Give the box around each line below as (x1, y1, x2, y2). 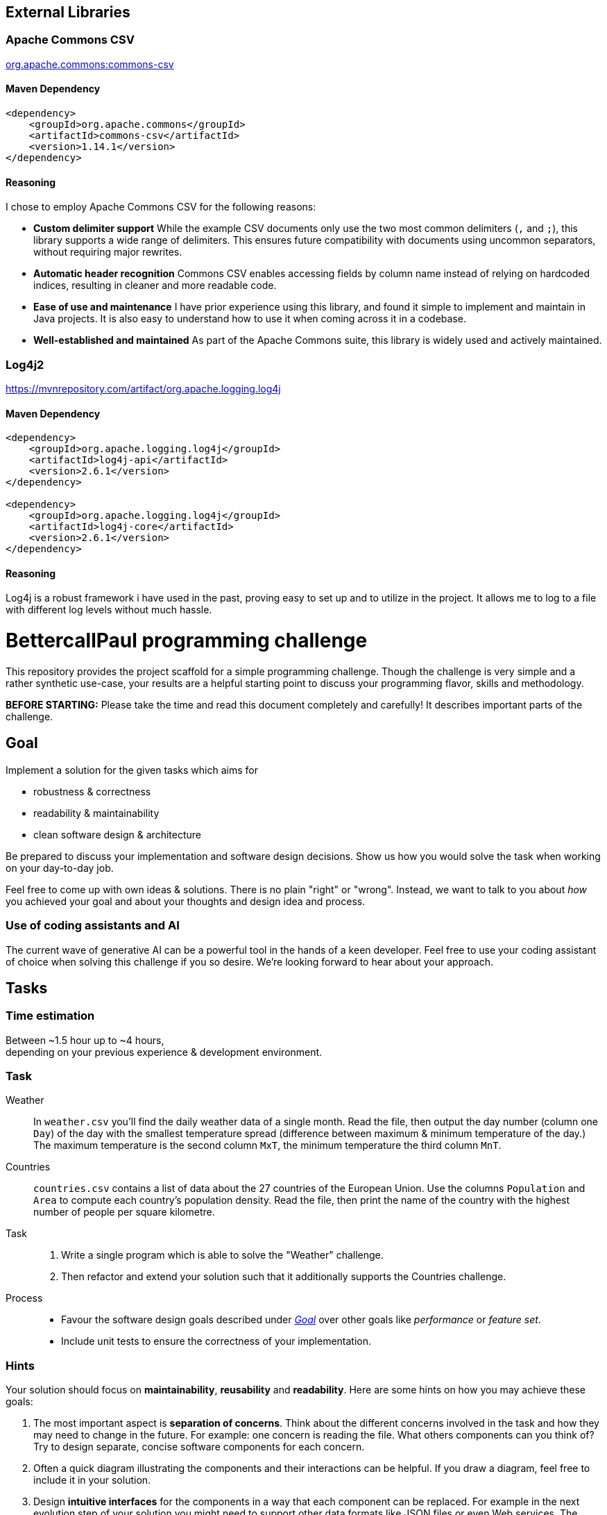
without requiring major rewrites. (33, 246, 182, 258)
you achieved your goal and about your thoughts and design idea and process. (6, 895, 366, 907)
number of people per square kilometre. (33, 1206, 215, 1218)
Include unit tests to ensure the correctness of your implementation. (61, 1335, 372, 1348)
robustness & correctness (33, 785, 151, 797)
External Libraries (6, 3, 130, 21)
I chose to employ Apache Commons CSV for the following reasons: (6, 201, 316, 213)
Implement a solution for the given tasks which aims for (6, 763, 258, 776)
